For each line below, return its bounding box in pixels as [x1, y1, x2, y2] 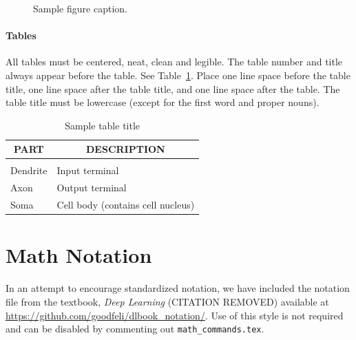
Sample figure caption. [33, 1, 127, 15]
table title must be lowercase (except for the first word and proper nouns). [6, 95, 320, 109]
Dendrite [10, 163, 48, 178]
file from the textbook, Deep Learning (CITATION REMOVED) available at [6, 294, 329, 308]
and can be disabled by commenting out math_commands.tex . [6, 321, 264, 336]
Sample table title [65, 118, 140, 132]
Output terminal [56, 180, 127, 195]
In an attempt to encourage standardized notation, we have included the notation [6, 281, 350, 295]
